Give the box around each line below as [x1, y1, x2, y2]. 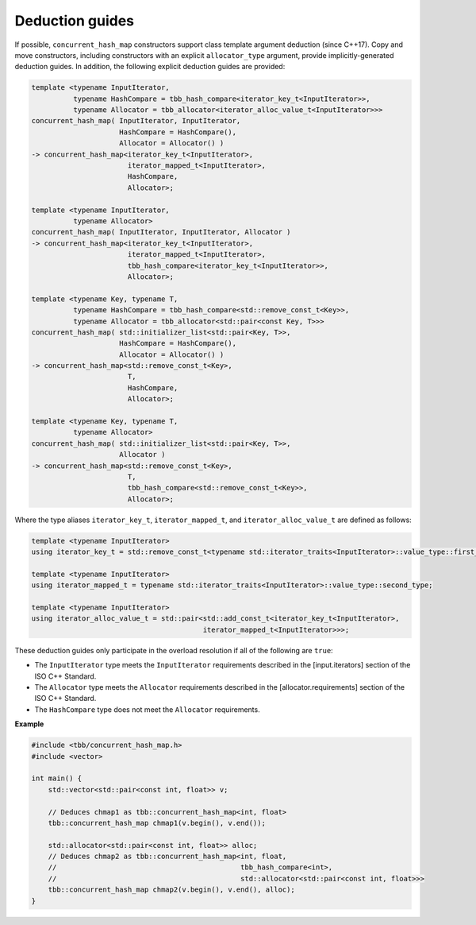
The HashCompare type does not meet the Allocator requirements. [34, 704, 261, 714]
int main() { [31, 774, 83, 783]
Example [14, 719, 44, 729]
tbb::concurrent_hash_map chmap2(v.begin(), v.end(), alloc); [48, 885, 295, 894]
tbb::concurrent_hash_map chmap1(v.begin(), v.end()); [48, 819, 266, 827]
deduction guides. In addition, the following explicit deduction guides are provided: [14, 62, 286, 72]
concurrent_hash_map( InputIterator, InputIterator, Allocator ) [31, 227, 291, 237]
